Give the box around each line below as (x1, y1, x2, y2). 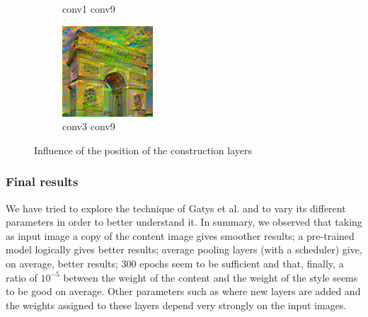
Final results (6, 173, 79, 190)
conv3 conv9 (62, 119, 115, 134)
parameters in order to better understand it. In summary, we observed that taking (6, 214, 362, 229)
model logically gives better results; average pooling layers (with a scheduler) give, (6, 242, 362, 257)
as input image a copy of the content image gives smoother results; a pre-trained (6, 228, 355, 243)
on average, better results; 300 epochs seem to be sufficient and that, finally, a (6, 255, 344, 270)
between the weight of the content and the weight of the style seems (63, 270, 358, 284)
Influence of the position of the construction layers (34, 142, 252, 157)
